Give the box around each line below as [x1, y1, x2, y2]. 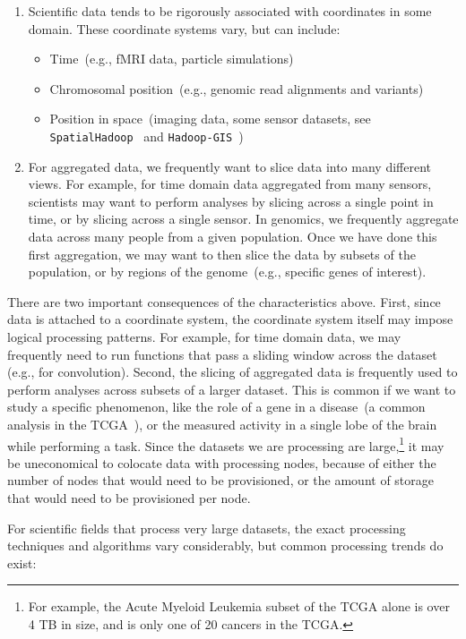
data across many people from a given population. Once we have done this [28, 227, 437, 245]
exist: [7, 553, 37, 572]
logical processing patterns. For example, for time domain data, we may [7, 327, 401, 345]
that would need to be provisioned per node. [7, 488, 251, 507]
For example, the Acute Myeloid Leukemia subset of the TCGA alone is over [28, 597, 450, 616]
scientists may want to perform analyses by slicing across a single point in [28, 192, 434, 210]
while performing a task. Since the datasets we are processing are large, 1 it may [7, 433, 444, 455]
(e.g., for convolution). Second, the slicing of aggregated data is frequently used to [7, 362, 458, 381]
